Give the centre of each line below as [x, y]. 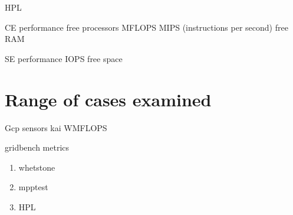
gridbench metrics [37, 147]
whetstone [37, 167]
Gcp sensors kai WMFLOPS [56, 127]
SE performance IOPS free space [64, 58]
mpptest [33, 187]
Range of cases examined [108, 99]
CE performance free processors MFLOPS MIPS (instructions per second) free [146, 27]
